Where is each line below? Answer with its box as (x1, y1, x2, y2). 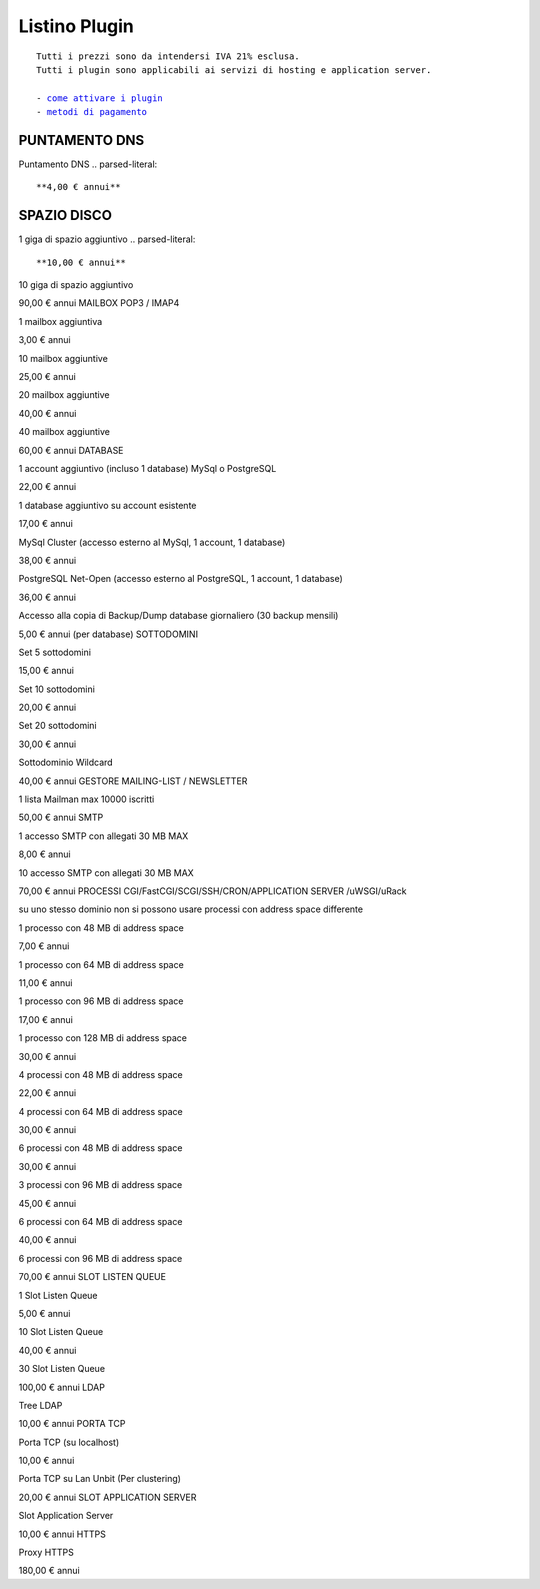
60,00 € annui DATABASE (18, 444, 124, 456)
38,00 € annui (18, 554, 77, 566)
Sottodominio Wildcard (18, 756, 114, 769)
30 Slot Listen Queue (18, 1363, 105, 1375)
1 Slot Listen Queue (18, 1289, 99, 1301)
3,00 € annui (18, 334, 71, 346)
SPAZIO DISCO (18, 207, 112, 224)
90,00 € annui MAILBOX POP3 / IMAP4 (18, 297, 180, 309)
